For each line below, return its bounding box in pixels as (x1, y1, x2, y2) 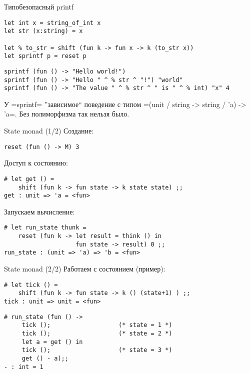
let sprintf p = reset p (4, 52, 86, 60)
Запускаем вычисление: (4, 206, 75, 216)
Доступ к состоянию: (4, 157, 68, 168)
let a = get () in (21, 338, 83, 345)
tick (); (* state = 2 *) (21, 329, 172, 337)
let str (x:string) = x (4, 27, 83, 35)
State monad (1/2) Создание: (4, 125, 94, 136)
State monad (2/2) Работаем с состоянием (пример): (4, 263, 165, 274)
